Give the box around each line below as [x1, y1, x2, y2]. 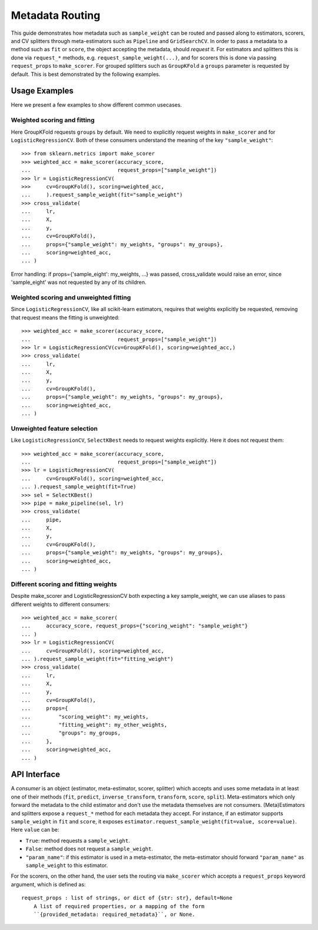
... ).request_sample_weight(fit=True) [21, 484, 137, 490]
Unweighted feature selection [11, 424, 98, 432]
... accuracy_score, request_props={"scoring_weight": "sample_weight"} [21, 623, 249, 630]
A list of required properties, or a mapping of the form [33, 903, 205, 909]
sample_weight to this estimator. [25, 862, 108, 869]
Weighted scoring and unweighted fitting [11, 293, 131, 302]
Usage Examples [11, 86, 74, 96]
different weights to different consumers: [11, 601, 110, 608]
